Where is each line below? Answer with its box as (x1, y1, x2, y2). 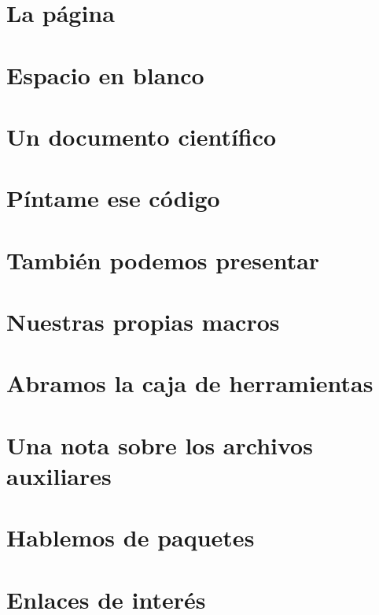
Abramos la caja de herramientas (6, 367, 373, 399)
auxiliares (6, 460, 112, 491)
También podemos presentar (6, 243, 320, 276)
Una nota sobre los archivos (6, 428, 313, 461)
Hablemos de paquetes (6, 521, 255, 554)
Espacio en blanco (6, 58, 204, 91)
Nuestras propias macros (6, 306, 280, 338)
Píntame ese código (6, 182, 220, 214)
